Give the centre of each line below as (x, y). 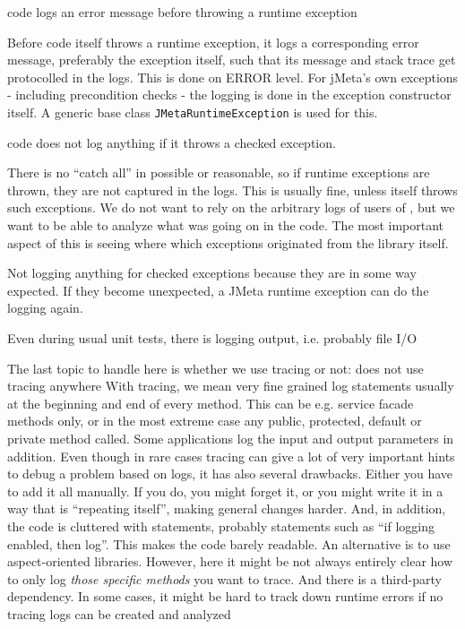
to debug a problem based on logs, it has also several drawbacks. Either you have (230, 474)
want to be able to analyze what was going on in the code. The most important (226, 225)
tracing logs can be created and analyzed (119, 613)
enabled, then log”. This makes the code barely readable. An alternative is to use (229, 543)
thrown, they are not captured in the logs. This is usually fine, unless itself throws (232, 190)
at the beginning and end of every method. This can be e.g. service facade (211, 403)
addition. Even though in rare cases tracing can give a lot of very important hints (231, 456)
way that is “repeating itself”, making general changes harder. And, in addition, (227, 508)
